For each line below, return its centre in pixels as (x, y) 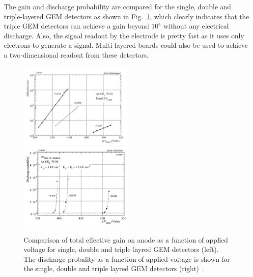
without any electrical (196, 26)
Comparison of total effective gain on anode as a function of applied (126, 239)
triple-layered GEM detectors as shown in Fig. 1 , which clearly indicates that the (126, 16)
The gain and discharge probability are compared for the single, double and (118, 6)
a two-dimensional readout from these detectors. (76, 54)
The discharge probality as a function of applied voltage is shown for (127, 259)
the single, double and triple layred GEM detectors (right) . (114, 268)
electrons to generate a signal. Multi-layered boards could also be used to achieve (126, 45)
